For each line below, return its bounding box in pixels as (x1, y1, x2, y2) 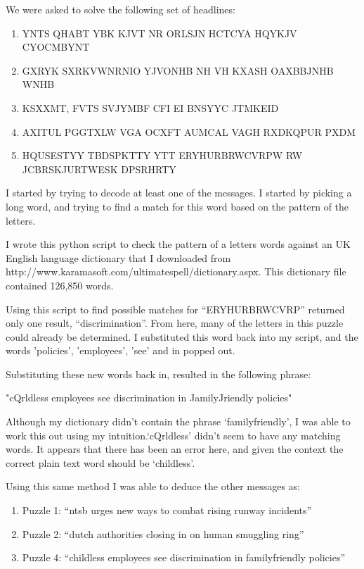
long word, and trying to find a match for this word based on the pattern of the (6, 199, 349, 213)
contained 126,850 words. (6, 277, 114, 292)
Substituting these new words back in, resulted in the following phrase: (6, 366, 311, 381)
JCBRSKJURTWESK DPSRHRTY (22, 161, 176, 176)
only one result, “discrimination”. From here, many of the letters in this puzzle (6, 315, 344, 330)
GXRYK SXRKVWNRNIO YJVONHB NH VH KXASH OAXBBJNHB (22, 63, 334, 77)
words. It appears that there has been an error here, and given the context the (6, 442, 344, 456)
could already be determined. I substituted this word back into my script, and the (6, 329, 358, 344)
